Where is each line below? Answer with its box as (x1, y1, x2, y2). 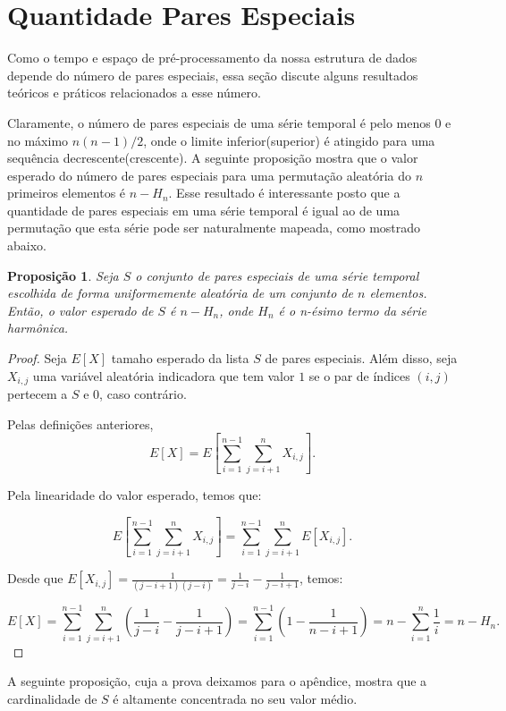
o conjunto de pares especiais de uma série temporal (135, 266, 419, 284)
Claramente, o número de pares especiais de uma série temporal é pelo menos (7, 113, 431, 131)
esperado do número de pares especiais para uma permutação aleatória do (7, 165, 412, 184)
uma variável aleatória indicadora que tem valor (32, 366, 295, 385)
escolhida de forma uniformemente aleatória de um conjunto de (7, 284, 354, 302)
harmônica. (7, 318, 69, 337)
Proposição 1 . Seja (7, 266, 119, 284)
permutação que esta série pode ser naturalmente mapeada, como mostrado (7, 218, 421, 237)
